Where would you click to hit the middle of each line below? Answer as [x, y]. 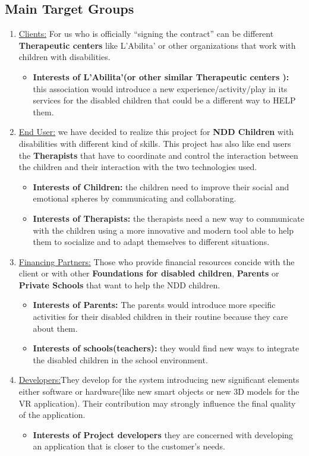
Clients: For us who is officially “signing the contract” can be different [146, 34]
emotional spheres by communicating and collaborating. [135, 198]
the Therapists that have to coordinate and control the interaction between [158, 155]
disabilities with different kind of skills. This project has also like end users [155, 143]
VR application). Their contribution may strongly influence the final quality [157, 403]
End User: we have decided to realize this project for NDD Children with [156, 132]
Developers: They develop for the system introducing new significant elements [159, 380]
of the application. [52, 415]
